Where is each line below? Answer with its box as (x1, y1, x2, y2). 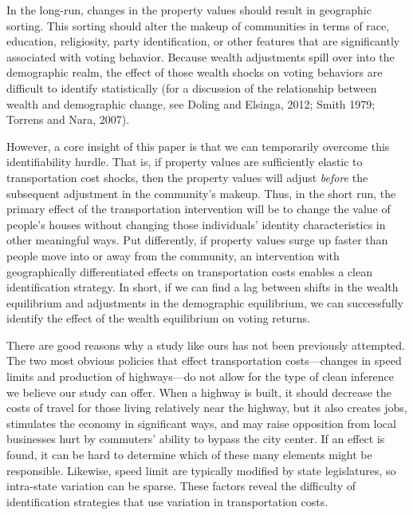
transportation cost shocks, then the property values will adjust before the (6, 168, 368, 185)
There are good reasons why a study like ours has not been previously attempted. (6, 336, 405, 353)
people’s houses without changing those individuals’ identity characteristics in (6, 216, 386, 232)
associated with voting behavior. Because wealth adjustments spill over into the (6, 48, 395, 65)
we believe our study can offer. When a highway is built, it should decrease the (6, 383, 392, 400)
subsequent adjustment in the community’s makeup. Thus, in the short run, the (6, 184, 396, 201)
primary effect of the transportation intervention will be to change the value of (6, 200, 391, 217)
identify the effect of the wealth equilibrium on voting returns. (6, 310, 310, 327)
